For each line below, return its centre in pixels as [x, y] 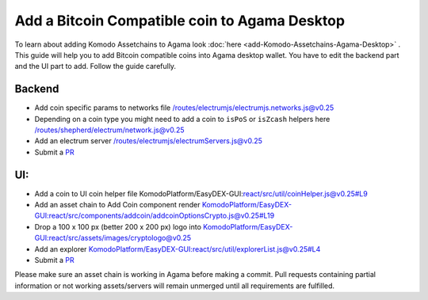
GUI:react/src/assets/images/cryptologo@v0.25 [113, 238]
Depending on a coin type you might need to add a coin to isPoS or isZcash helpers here [182, 119]
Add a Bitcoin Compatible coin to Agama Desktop [180, 21]
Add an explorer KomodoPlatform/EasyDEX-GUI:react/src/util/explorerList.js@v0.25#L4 [178, 249]
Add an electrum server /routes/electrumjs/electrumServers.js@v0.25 [149, 141]
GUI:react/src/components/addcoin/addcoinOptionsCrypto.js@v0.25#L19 [155, 216]
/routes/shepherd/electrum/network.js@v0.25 [109, 130]
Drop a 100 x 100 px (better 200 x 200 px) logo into [118, 226]
